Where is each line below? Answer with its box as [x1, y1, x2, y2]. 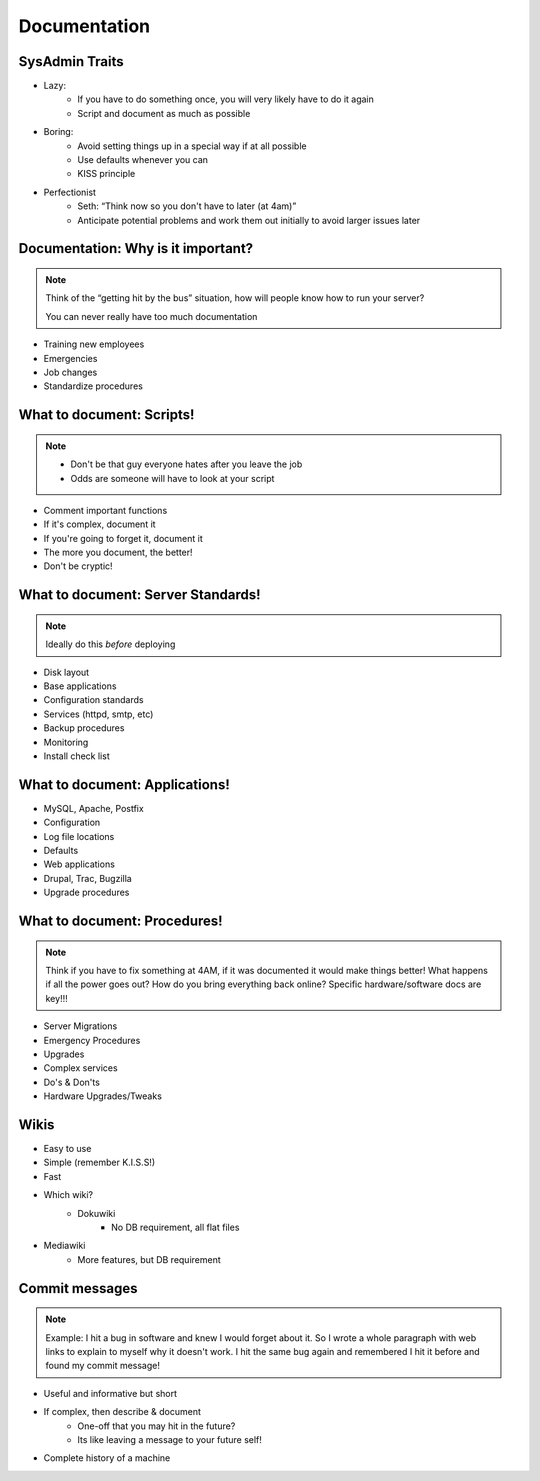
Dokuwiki [77, 1207, 116, 1219]
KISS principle [77, 168, 136, 180]
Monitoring [43, 736, 89, 748]
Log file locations [43, 830, 115, 842]
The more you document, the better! [43, 546, 194, 559]
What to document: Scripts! [18, 406, 195, 424]
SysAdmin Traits [18, 53, 124, 70]
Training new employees [43, 338, 145, 350]
